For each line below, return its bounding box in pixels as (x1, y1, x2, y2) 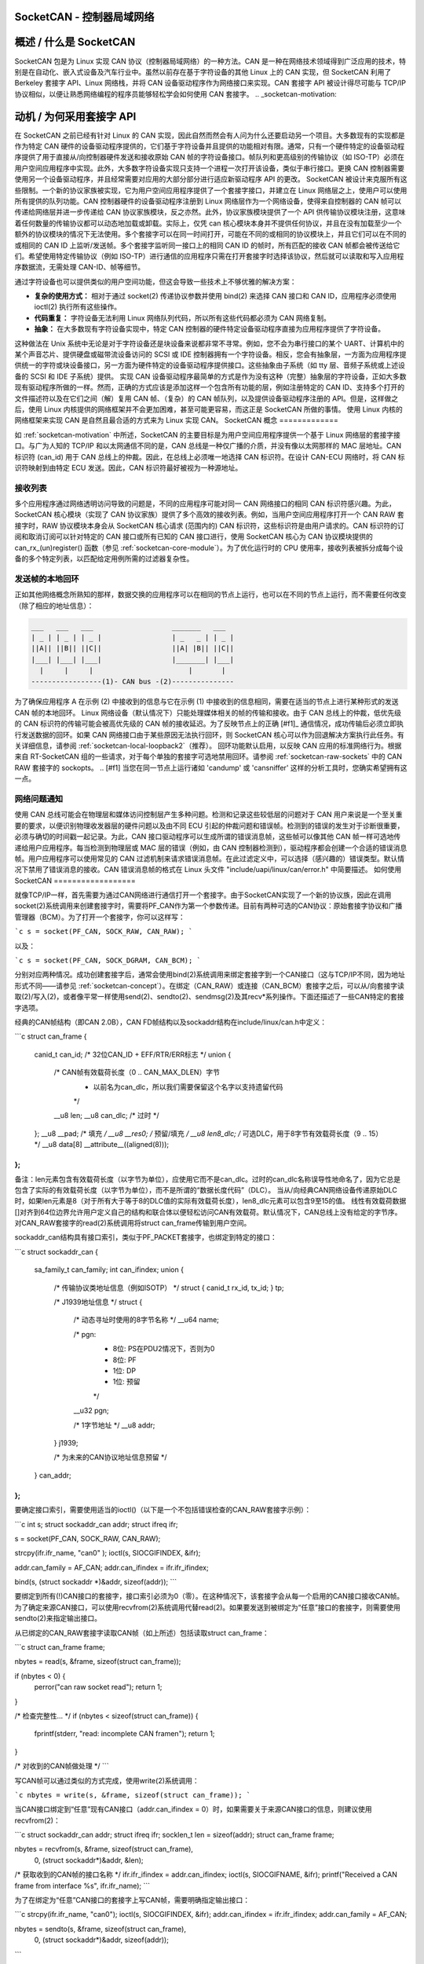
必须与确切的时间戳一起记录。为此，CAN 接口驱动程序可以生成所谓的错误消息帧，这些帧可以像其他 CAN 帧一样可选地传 (14, 832, 401, 841)
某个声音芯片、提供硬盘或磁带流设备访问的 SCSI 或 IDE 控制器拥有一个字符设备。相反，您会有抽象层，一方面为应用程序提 (14, 350, 407, 359)
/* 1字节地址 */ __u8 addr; (73, 1420, 155, 1430)
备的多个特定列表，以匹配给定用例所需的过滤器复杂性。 (14, 554, 194, 563)
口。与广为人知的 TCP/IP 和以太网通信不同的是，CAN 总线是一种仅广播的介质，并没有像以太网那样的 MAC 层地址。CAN (14, 441, 402, 451)
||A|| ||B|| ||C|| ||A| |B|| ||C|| (31, 644, 235, 653)
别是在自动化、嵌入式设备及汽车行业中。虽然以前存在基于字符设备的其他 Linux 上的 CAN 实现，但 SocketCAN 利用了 (14, 67, 392, 76)
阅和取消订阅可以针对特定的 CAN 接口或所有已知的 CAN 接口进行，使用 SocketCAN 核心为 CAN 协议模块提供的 (14, 532, 373, 541)
